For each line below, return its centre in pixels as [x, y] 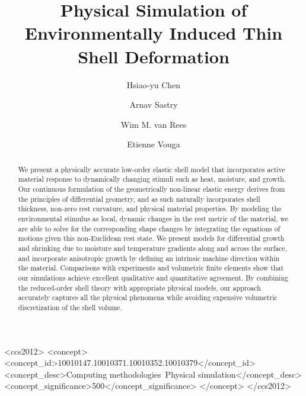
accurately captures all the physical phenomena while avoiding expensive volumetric [148, 297]
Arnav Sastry [154, 104]
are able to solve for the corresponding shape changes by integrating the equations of [149, 228]
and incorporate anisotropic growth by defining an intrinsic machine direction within [149, 258]
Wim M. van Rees [154, 124]
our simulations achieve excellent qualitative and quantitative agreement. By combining [153, 277]
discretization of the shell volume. [70, 307]
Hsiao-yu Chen [154, 84]
